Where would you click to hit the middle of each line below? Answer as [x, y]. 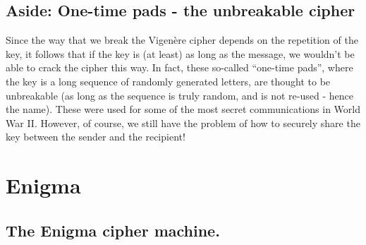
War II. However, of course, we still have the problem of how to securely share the [183, 122]
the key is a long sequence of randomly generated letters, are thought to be [168, 81]
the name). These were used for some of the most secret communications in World [183, 109]
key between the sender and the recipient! [96, 137]
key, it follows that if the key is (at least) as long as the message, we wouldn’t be [180, 53]
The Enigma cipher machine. [113, 230]
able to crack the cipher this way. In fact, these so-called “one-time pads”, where [179, 67]
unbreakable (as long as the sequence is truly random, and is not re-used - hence [179, 95]
